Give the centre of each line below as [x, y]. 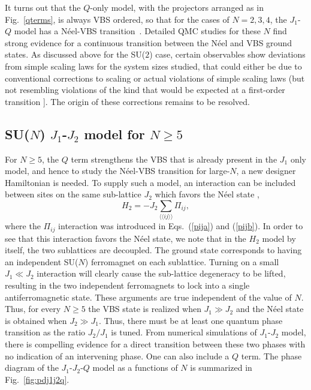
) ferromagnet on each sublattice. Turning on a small [182, 261]
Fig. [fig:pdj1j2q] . [37, 379]
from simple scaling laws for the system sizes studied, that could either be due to [153, 66]
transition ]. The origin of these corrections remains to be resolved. [127, 101]
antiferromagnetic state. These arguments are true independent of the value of [148, 297]
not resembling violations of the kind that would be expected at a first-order [145, 90]
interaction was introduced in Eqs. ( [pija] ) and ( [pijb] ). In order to [181, 226]
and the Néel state [270, 309]
